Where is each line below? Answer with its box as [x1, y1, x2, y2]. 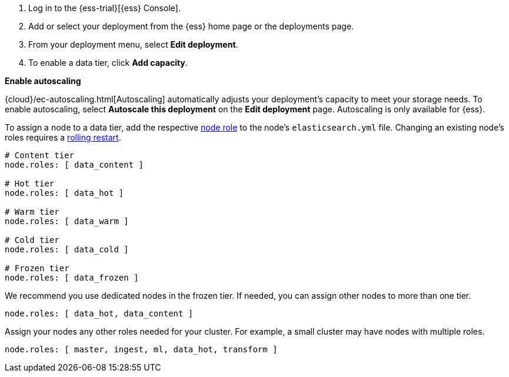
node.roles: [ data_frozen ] [5, 273, 139, 282]
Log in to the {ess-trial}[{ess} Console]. [28, 3, 181, 13]
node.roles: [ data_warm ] [5, 216, 129, 226]
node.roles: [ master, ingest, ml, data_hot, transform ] [5, 345, 278, 354]
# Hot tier [5, 179, 55, 188]
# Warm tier [5, 207, 59, 216]
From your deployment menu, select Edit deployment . [28, 39, 238, 49]
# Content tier [5, 151, 75, 160]
